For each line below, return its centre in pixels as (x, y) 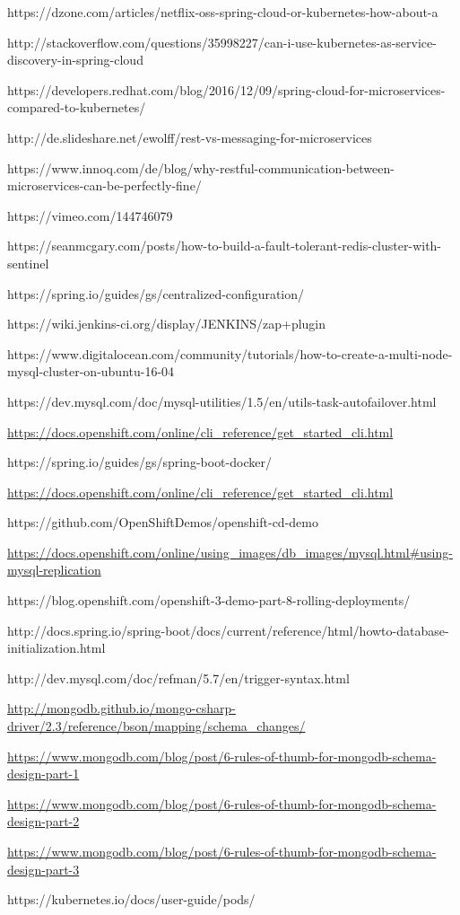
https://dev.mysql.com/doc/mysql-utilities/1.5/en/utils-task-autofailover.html (222, 401)
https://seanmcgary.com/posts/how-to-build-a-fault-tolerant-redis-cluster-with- (225, 246)
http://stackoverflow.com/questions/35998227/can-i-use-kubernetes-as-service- (222, 42)
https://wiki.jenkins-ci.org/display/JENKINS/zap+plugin (167, 324)
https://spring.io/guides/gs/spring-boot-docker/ (139, 462)
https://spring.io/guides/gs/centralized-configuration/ (156, 293)
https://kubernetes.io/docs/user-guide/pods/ (131, 899)
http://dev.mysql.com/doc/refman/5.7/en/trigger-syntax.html (178, 677)
